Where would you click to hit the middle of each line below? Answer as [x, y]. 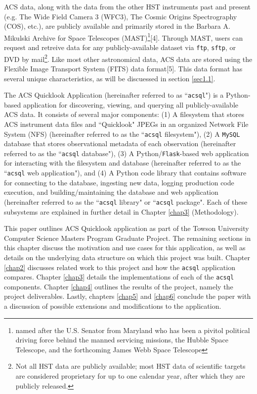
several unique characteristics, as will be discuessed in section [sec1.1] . [110, 78]
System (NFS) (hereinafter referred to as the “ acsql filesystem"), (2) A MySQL [122, 134]
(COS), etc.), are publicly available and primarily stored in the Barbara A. [117, 26]
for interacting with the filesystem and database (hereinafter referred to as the [123, 163]
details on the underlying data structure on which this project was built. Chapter [127, 257]
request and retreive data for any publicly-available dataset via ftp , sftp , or [120, 47]
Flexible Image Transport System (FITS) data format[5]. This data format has [123, 68]
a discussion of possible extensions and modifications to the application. [113, 306]
